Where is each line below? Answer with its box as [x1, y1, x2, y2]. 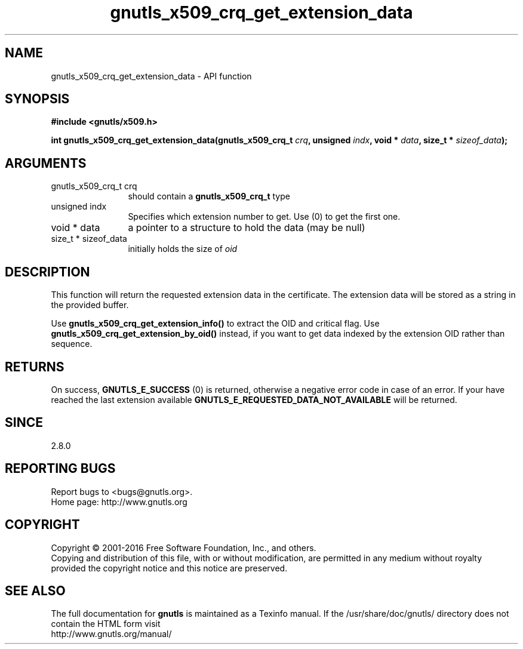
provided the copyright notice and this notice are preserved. [51, 562, 288, 573]
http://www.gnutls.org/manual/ [51, 629, 172, 639]
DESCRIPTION [5, 264, 90, 279]
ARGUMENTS [5, 155, 87, 171]
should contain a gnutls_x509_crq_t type [128, 191, 290, 202]
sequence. [51, 339, 93, 349]
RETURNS [5, 359, 64, 374]
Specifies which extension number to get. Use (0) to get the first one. [128, 211, 401, 222]
